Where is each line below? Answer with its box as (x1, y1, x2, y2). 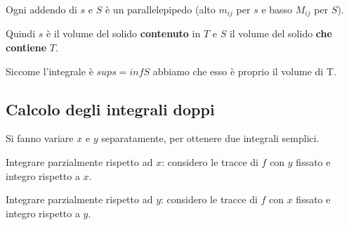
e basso (261, 2, 293, 16)
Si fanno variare (6, 131, 74, 146)
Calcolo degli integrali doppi (6, 98, 215, 120)
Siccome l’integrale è (6, 63, 93, 78)
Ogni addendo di (6, 2, 77, 16)
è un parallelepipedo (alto (105, 2, 216, 16)
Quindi (6, 26, 36, 41)
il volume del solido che (229, 26, 332, 41)
